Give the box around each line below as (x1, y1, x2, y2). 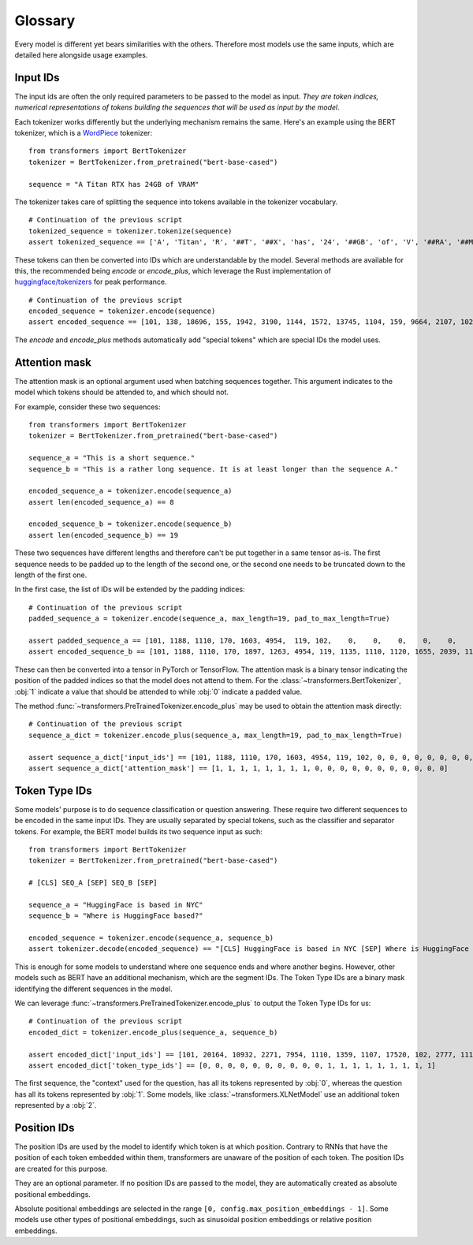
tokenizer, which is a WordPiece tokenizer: (14, 129, 153, 138)
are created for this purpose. (14, 1164, 108, 1173)
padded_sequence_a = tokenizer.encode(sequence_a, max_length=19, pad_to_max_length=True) (28, 614, 390, 623)
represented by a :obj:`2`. (14, 1101, 97, 1110)
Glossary (14, 12, 76, 29)
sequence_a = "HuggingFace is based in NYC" (28, 900, 204, 909)
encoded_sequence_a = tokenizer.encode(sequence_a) (28, 486, 233, 496)
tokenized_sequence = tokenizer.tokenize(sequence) (28, 226, 233, 236)
